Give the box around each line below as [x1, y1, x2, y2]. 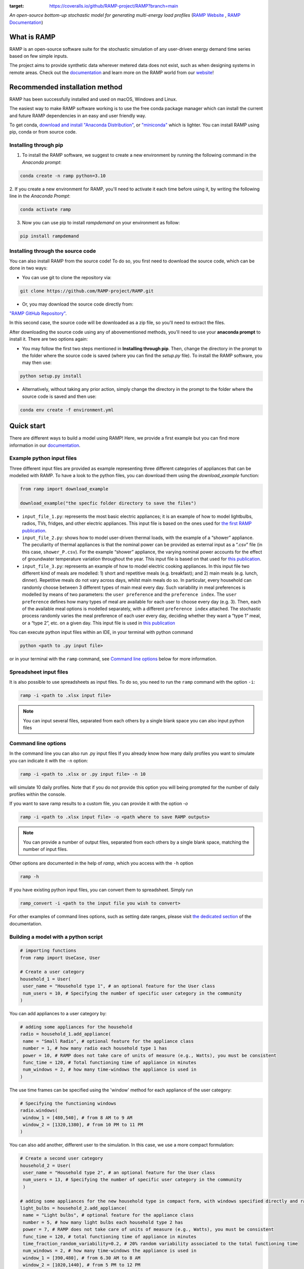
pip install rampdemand [20, 233, 80, 239]
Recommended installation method [9, 83, 123, 91]
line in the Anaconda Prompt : [9, 193, 70, 199]
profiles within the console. [9, 791, 66, 797]
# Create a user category [20, 969, 85, 975]
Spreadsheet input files [9, 668, 68, 675]
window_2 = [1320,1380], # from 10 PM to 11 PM [23, 1122, 143, 1127]
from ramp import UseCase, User [20, 955, 101, 960]
